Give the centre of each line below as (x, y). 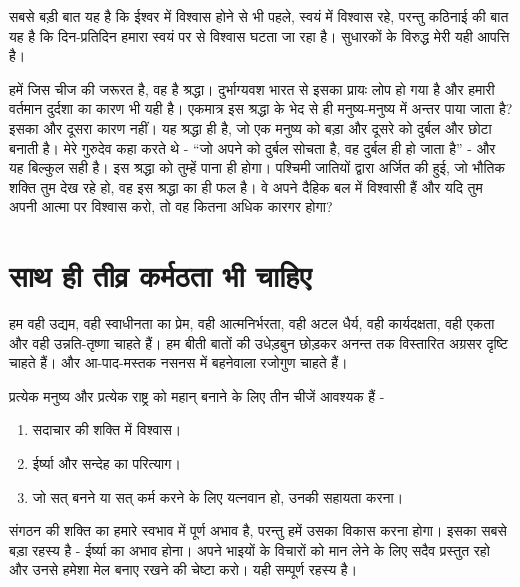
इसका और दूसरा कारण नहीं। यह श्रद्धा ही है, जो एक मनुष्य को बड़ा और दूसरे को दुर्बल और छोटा (250, 127)
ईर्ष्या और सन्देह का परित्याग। (106, 463)
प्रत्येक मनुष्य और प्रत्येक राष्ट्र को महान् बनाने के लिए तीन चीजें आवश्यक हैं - (197, 395)
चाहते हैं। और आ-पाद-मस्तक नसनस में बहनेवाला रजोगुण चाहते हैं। (178, 362)
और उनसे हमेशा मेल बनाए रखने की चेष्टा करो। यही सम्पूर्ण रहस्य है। (183, 569)
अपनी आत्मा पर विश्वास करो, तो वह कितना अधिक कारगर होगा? (171, 206)
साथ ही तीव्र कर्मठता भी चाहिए (160, 275)
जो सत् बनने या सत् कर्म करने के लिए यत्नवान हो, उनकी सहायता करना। (218, 496)
